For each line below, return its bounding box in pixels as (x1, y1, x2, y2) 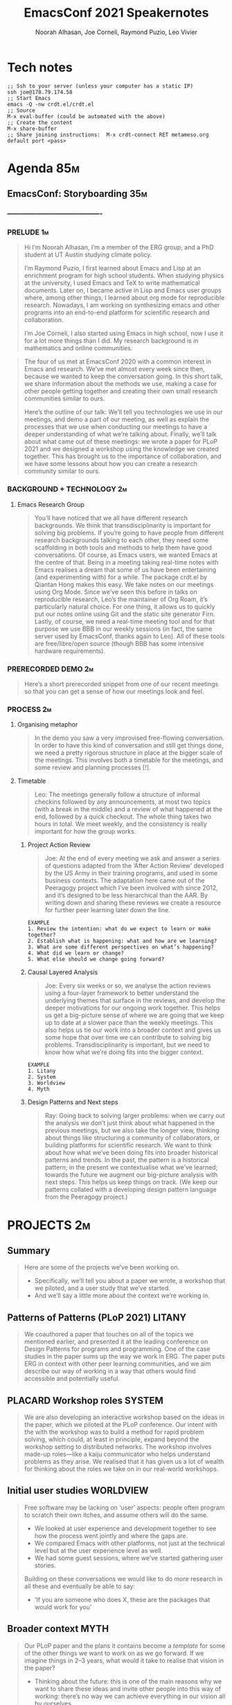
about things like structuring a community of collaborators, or (44, 1133, 220, 1142)
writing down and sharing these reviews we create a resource (44, 898, 222, 907)
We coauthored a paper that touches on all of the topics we (24, 1330, 194, 1339)
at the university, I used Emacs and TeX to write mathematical (24, 279, 200, 287)
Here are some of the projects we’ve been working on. (24, 1263, 180, 1272)
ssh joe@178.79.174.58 (7, 88, 73, 95)
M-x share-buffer (7, 125, 57, 132)
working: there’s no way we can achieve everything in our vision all (34, 1692, 226, 1700)
